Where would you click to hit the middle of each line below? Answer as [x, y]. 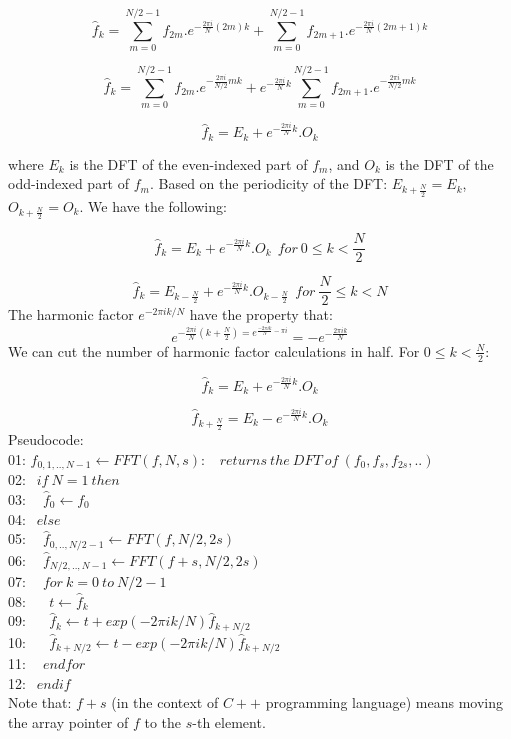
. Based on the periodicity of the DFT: [268, 183]
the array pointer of [68, 721]
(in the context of [165, 702]
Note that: [40, 702]
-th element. [229, 721]
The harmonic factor [71, 314]
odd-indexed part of [69, 183]
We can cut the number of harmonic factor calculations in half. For [214, 350]
